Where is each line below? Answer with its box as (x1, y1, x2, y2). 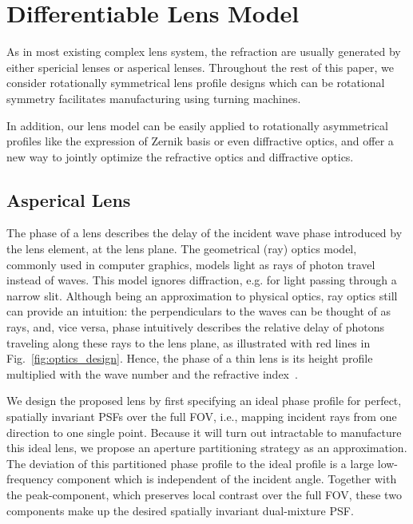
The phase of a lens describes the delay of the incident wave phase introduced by (6, 224, 403, 241)
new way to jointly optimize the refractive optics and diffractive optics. (6, 148, 354, 165)
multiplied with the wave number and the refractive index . (6, 365, 298, 382)
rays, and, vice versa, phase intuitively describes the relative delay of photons (6, 319, 385, 335)
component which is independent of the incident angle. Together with (57, 470, 397, 487)
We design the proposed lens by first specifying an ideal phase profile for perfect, (6, 392, 402, 409)
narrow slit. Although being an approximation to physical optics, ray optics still (6, 287, 398, 304)
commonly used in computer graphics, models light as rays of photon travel (6, 256, 375, 272)
